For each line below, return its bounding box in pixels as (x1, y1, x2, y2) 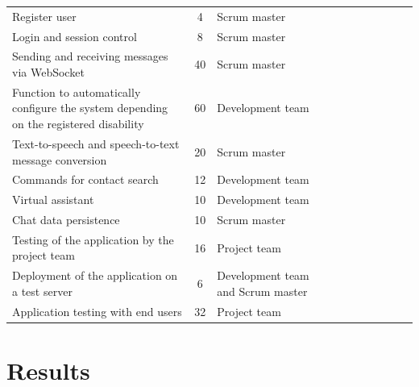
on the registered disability (12, 115, 144, 132)
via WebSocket (12, 64, 85, 81)
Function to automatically (12, 83, 141, 100)
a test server (12, 282, 73, 299)
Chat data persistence (12, 211, 120, 228)
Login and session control (12, 27, 137, 44)
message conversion (12, 151, 107, 168)
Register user (12, 7, 77, 24)
